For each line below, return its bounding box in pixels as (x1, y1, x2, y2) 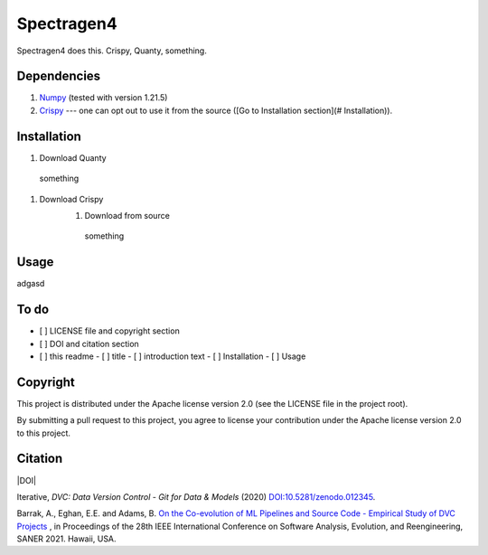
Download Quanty (39, 152, 108, 163)
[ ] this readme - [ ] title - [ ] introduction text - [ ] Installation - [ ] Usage (39, 351, 306, 362)
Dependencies (16, 69, 101, 84)
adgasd (16, 278, 45, 289)
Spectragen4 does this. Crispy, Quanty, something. (16, 45, 207, 56)
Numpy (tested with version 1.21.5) (39, 92, 168, 103)
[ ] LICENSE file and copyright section (39, 325, 180, 336)
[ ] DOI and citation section (39, 338, 139, 349)
